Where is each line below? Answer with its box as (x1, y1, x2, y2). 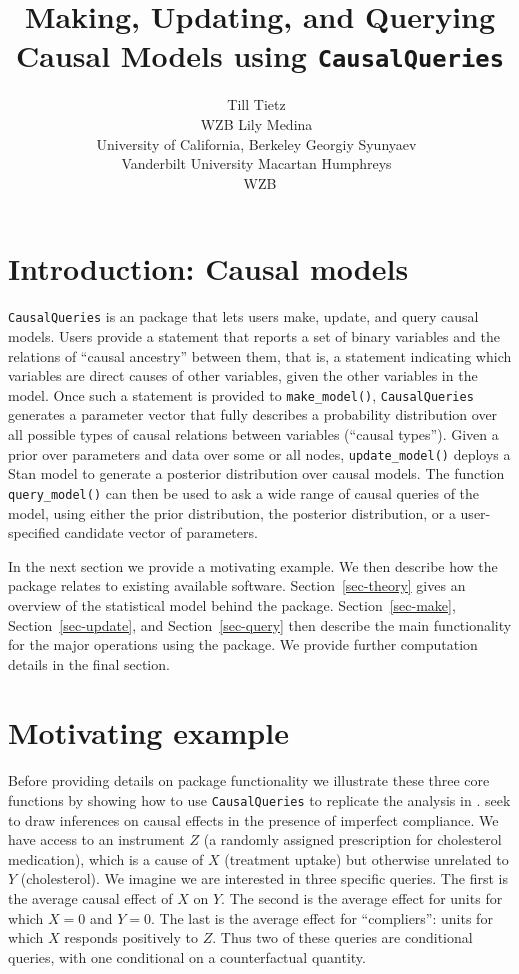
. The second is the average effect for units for (221, 888, 503, 909)
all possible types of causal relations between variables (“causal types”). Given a (8, 424, 499, 445)
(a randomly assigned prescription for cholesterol (203, 829, 502, 850)
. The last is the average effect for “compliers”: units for (151, 907, 493, 928)
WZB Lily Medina (200, 114, 313, 135)
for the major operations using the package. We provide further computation (8, 634, 478, 655)
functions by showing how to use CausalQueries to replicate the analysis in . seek (8, 790, 511, 810)
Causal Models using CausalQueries (16, 35, 504, 76)
